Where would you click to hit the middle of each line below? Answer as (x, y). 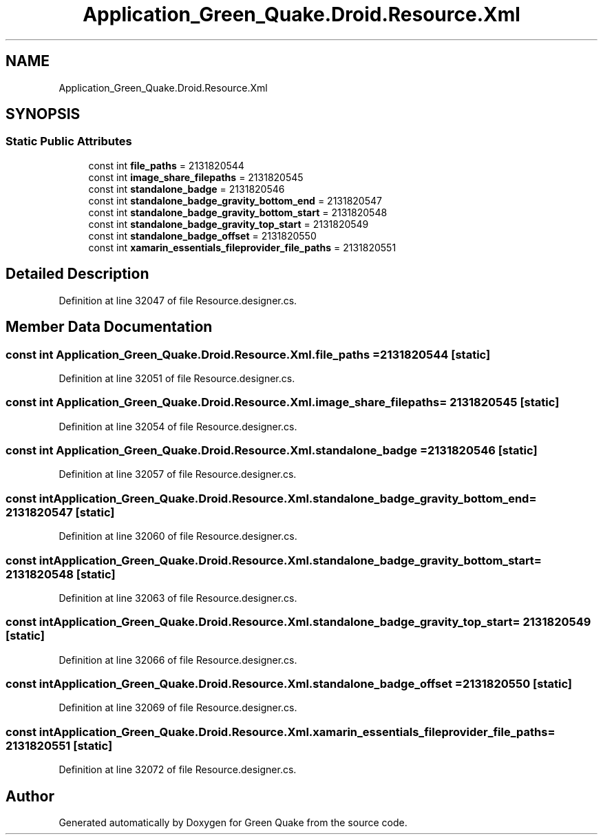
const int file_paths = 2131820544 (166, 165)
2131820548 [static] (61, 574)
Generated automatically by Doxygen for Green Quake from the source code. (233, 822)
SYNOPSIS (43, 114)
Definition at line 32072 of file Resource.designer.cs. (178, 770)
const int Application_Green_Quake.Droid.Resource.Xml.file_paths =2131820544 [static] (248, 354)
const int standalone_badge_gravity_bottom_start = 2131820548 (238, 212)
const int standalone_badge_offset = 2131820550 (202, 235)
